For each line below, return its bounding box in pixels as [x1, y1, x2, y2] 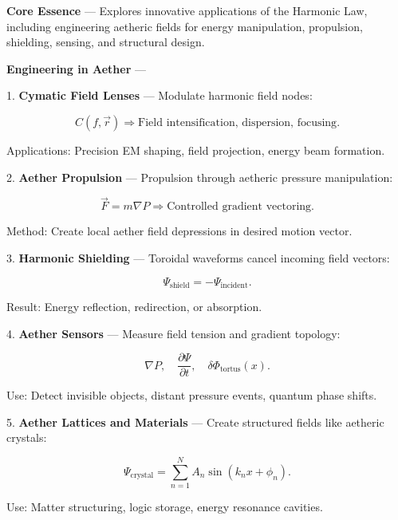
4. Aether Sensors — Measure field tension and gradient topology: [6, 325, 341, 341]
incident [220, 282, 248, 290]
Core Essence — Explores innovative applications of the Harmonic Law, [6, 2, 368, 18]
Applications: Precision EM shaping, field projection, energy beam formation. [6, 141, 385, 158]
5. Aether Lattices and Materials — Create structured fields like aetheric [6, 413, 384, 430]
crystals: [6, 429, 47, 446]
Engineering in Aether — [6, 60, 146, 77]
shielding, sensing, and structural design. [6, 33, 205, 50]
